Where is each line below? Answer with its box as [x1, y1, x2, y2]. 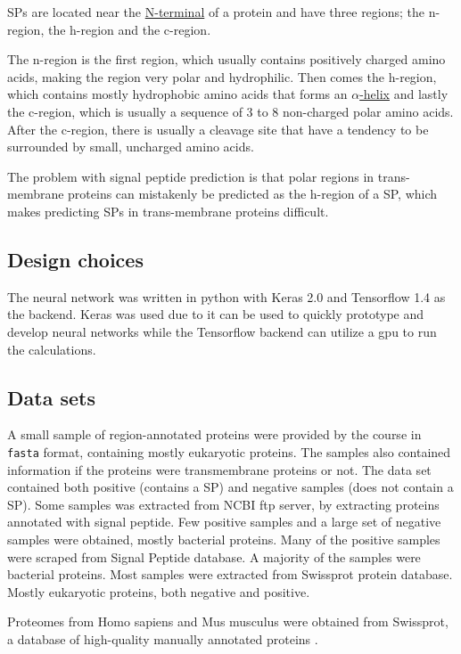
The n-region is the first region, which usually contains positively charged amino [7, 50, 446, 69]
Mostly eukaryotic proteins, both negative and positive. [7, 582, 310, 601]
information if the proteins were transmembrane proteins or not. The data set [7, 460, 432, 478]
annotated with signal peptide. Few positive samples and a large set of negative [7, 512, 441, 531]
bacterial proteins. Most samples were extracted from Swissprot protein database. [7, 565, 453, 584]
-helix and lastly [359, 85, 449, 103]
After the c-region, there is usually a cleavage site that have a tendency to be [7, 119, 429, 138]
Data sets [7, 383, 95, 411]
